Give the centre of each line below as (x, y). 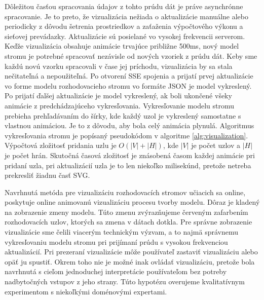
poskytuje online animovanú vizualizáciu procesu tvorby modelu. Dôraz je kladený (132, 202)
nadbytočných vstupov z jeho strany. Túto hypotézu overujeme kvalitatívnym (125, 282)
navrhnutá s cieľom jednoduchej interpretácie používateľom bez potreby (116, 271)
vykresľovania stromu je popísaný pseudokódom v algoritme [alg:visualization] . (126, 135)
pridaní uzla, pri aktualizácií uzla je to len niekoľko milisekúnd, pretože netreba (128, 165)
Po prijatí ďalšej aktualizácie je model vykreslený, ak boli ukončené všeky (118, 96)
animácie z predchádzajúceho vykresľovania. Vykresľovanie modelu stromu (120, 105)
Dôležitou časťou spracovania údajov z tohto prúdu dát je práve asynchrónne (124, 6)
